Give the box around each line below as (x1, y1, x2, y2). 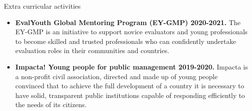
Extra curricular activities (4, 1, 81, 11)
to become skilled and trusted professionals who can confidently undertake (15, 36, 236, 46)
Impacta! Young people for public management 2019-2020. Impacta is (15, 61, 248, 71)
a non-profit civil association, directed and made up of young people (15, 71, 218, 81)
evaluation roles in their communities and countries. (15, 45, 170, 55)
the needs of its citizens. (15, 99, 87, 110)
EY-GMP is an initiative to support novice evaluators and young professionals (15, 27, 248, 37)
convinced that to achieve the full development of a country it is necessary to (15, 81, 244, 91)
